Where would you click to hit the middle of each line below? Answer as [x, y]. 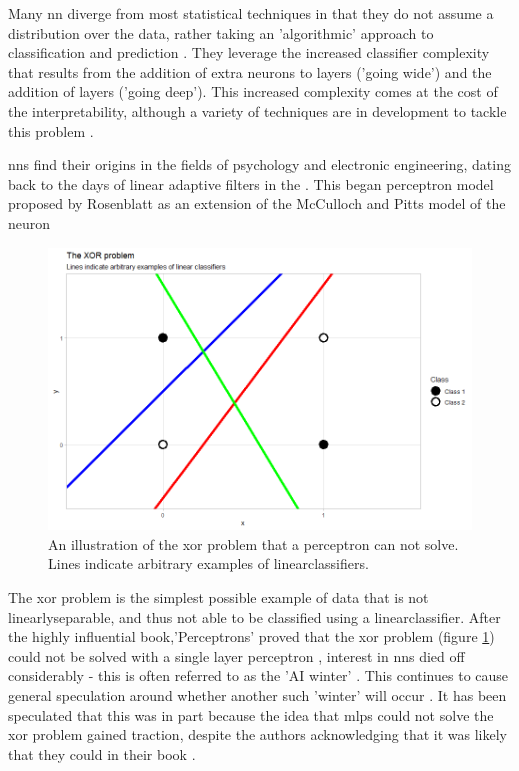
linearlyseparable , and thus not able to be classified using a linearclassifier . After [254, 616]
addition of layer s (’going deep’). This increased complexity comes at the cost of [253, 91]
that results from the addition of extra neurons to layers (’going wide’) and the [250, 71]
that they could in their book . [102, 753]
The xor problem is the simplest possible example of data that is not [218, 596]
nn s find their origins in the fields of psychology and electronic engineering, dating [259, 164]
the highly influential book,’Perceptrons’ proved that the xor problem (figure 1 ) [251, 636]
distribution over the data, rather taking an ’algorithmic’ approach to [221, 32]
